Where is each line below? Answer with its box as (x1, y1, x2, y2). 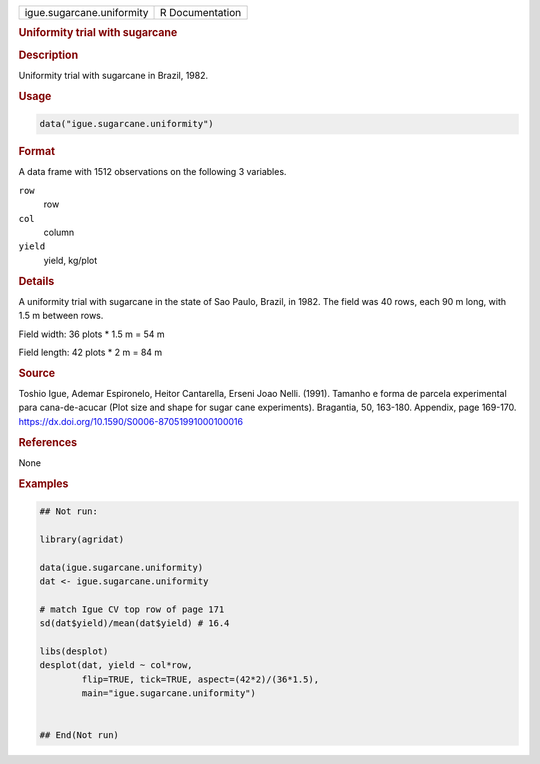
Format (18, 145, 55, 159)
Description (18, 48, 79, 62)
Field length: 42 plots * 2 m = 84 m (18, 346, 163, 358)
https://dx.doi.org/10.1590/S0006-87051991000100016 (18, 415, 244, 427)
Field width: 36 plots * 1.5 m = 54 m (18, 328, 165, 340)
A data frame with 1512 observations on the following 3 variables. (18, 166, 287, 178)
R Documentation (159, 6, 242, 19)
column (43, 226, 75, 238)
